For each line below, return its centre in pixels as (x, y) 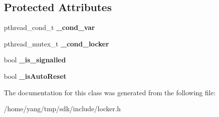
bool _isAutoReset (35, 76)
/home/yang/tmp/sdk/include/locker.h (63, 109)
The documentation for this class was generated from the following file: (110, 92)
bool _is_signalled (35, 60)
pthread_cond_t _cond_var (49, 27)
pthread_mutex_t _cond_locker (56, 43)
